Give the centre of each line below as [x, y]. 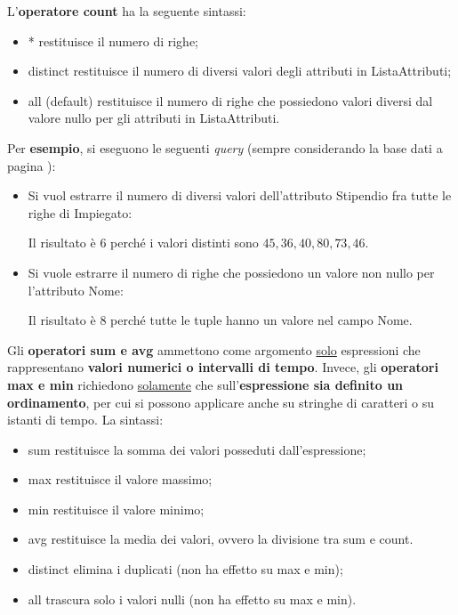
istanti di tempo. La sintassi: [85, 420]
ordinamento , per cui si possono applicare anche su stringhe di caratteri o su [221, 402]
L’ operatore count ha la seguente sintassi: [127, 11]
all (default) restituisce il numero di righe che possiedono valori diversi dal [230, 100]
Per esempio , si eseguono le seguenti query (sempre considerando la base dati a [225, 147]
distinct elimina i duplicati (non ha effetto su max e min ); [185, 569]
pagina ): [32, 165]
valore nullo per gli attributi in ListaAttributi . [154, 118]
